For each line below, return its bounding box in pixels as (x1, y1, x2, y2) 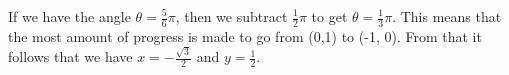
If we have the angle (8, 6, 131, 26)
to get (311, 6, 348, 26)
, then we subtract (175, 6, 288, 26)
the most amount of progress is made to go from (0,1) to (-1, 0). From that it (8, 25, 482, 46)
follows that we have (8, 46, 133, 67)
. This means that (392, 6, 502, 26)
